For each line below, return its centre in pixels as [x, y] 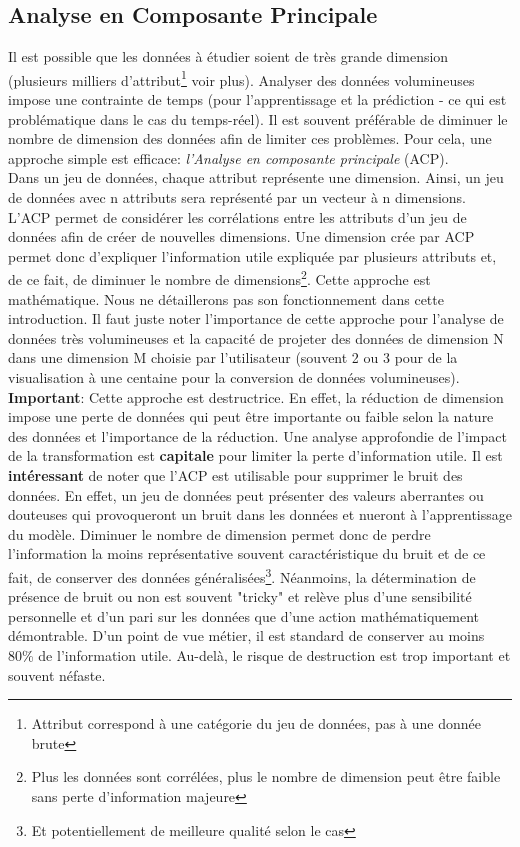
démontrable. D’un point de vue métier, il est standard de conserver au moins [246, 635]
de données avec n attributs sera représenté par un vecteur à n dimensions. [237, 197]
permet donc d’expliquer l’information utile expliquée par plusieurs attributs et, [252, 255]
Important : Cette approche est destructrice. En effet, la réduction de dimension [256, 396]
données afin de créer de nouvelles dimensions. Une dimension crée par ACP [241, 236]
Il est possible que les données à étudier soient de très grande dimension [228, 56]
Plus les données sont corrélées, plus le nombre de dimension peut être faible [266, 776]
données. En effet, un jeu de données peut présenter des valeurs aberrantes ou [246, 494]
